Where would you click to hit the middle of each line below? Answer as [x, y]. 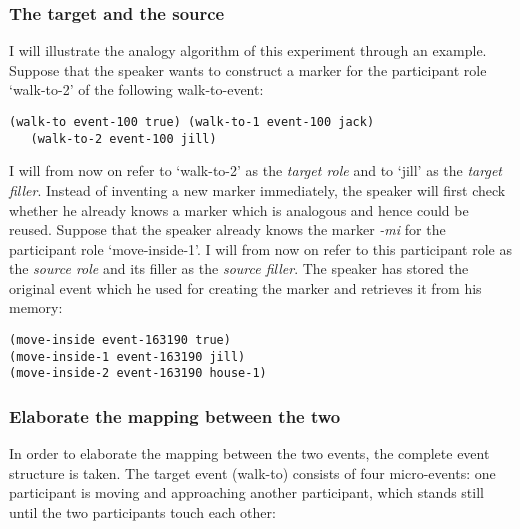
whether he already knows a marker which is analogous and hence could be [239, 209]
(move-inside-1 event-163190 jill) [127, 356]
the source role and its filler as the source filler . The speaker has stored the [239, 268]
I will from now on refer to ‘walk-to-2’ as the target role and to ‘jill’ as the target [255, 170]
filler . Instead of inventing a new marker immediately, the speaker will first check [257, 189]
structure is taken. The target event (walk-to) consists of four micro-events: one [252, 472]
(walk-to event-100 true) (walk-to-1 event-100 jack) [192, 122]
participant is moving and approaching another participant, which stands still [246, 492]
